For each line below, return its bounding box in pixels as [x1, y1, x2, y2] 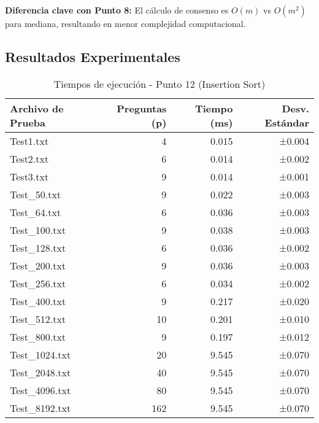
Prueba [10, 115, 45, 130]
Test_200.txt [10, 258, 66, 273]
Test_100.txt [10, 222, 66, 237]
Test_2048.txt [10, 365, 71, 379]
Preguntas [117, 101, 167, 115]
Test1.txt [10, 133, 49, 148]
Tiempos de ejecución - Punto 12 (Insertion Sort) [53, 76, 266, 91]
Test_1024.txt [10, 347, 71, 362]
